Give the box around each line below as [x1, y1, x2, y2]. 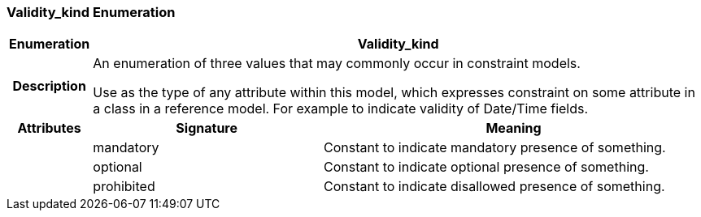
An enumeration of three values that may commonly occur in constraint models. [93, 55, 581, 72]
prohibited [93, 178, 155, 195]
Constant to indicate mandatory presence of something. [324, 139, 666, 156]
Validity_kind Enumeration [7, 4, 176, 20]
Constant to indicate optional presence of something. [324, 159, 649, 176]
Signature [176, 120, 237, 137]
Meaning [485, 120, 542, 137]
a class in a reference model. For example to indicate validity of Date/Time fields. [93, 100, 589, 117]
